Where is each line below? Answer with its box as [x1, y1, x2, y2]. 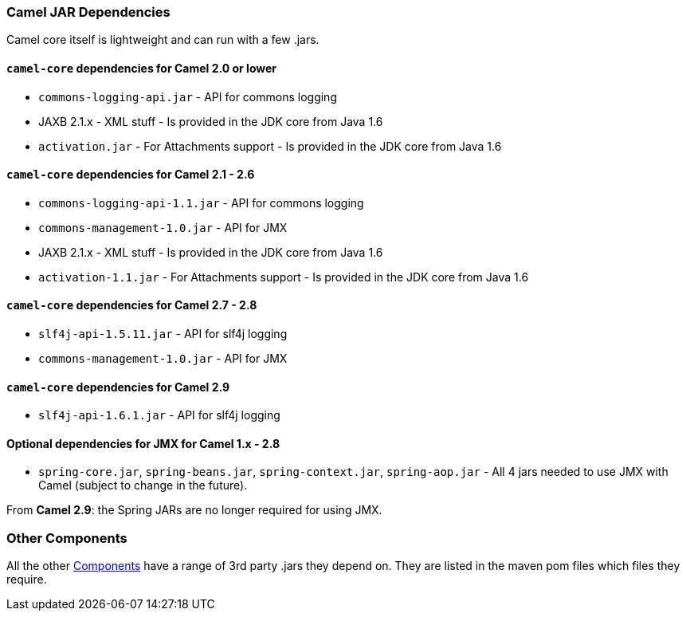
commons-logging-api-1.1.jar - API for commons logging [38, 195, 364, 210]
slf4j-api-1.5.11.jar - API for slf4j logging [38, 327, 288, 341]
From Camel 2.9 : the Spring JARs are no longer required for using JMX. [6, 503, 382, 517]
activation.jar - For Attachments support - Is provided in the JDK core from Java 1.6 [38, 139, 502, 153]
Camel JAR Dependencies [6, 4, 171, 20]
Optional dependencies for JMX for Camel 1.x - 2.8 [6, 436, 280, 450]
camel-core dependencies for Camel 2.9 [6, 379, 230, 394]
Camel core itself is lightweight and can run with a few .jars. [6, 33, 319, 47]
